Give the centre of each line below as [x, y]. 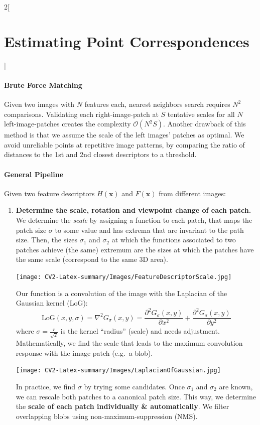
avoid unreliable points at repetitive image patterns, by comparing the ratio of [124, 144]
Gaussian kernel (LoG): [52, 303]
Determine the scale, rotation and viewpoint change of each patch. [134, 210]
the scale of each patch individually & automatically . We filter [122, 406]
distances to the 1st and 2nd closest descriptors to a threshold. [100, 154]
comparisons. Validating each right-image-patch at [81, 114]
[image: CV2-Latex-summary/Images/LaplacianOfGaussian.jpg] [118, 371]
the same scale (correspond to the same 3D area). [92, 259]
